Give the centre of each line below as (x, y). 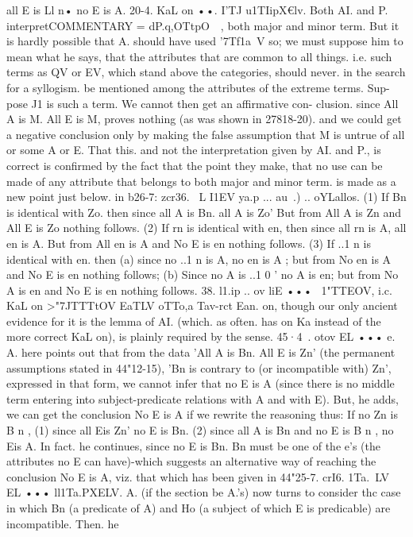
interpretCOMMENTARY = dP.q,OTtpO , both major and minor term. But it (203, 25)
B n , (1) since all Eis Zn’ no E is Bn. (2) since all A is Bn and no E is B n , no (200, 430)
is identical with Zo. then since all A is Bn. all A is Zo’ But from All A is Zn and (204, 212)
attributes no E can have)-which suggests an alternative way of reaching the (191, 461)
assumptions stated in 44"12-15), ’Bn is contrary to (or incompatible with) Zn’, (199, 367)
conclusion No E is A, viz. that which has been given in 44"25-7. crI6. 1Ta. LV (198, 476)
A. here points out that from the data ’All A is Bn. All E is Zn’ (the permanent (201, 352)
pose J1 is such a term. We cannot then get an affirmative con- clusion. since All (203, 103)
